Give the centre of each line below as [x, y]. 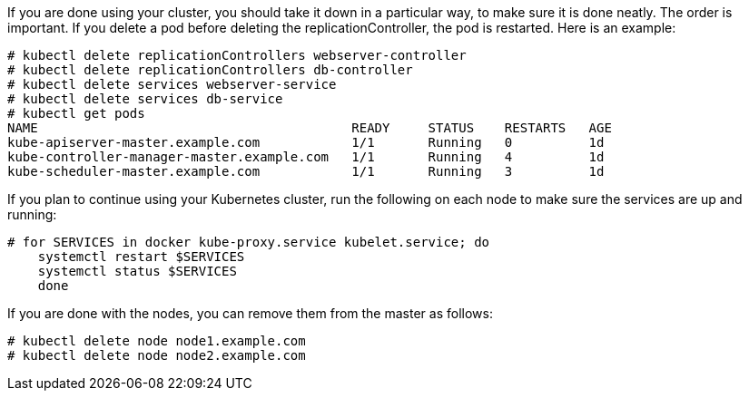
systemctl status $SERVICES [137, 271]
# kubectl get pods [76, 113]
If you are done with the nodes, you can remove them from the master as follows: [250, 313]
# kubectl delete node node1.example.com [157, 341]
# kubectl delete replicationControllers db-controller [210, 70]
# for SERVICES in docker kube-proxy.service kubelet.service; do [249, 242]
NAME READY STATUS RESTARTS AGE [310, 128]
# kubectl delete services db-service [145, 99]
